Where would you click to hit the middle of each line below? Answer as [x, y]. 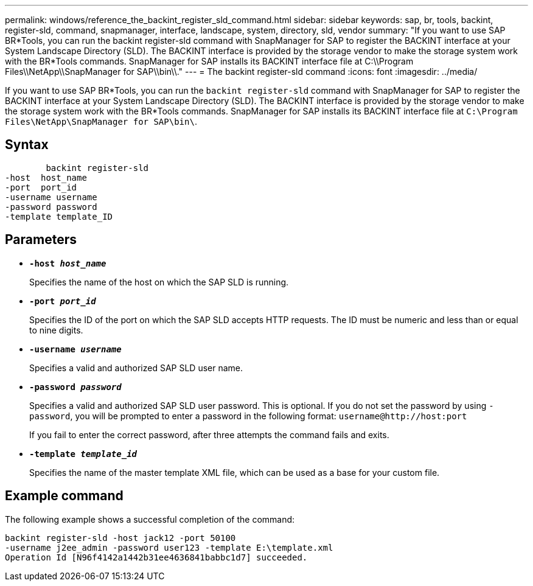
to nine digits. [56, 330]
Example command [64, 496]
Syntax [27, 145]
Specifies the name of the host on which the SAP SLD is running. [159, 282]
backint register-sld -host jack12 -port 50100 [120, 538]
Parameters [41, 240]
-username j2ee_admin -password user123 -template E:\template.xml [169, 547]
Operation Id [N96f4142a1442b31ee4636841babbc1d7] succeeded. [156, 557]
